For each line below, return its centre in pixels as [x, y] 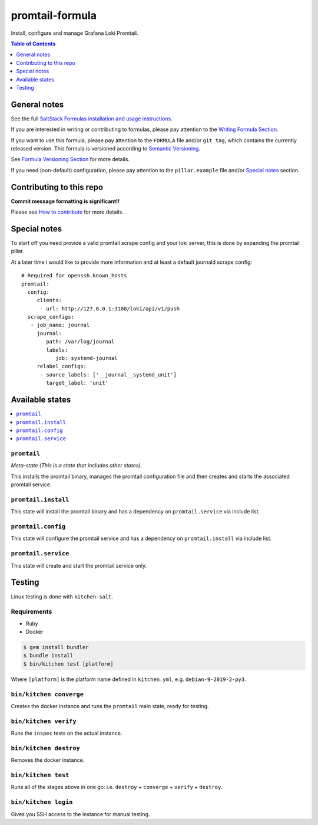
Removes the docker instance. [48, 760]
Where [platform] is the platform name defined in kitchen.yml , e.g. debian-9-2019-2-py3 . [129, 679]
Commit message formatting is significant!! [65, 201]
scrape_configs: [51, 317]
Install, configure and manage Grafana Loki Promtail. [74, 33]
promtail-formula [54, 15]
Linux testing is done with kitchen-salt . [62, 597]
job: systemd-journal [86, 358]
